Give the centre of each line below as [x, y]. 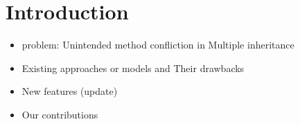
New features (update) [70, 91]
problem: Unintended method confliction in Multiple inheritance [158, 45]
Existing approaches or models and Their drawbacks [133, 68]
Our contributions [60, 114]
